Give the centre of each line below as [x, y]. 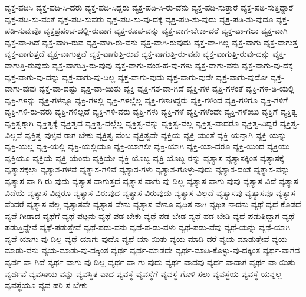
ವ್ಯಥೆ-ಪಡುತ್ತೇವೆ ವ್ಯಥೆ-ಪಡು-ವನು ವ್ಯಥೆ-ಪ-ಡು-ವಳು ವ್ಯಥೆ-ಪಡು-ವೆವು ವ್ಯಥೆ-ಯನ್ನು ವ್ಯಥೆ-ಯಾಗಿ [165, 227]
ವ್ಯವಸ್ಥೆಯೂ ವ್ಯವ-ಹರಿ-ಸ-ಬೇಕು [46, 285]
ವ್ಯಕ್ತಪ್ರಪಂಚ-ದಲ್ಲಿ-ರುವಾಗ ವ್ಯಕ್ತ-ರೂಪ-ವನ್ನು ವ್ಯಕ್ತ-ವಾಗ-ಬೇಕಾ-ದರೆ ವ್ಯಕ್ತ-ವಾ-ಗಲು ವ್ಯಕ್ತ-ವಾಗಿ [166, 30]
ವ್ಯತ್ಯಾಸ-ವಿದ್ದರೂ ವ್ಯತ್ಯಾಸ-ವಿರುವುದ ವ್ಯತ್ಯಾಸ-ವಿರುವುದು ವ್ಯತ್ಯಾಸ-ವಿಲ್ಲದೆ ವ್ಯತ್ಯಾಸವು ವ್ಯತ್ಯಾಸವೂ [150, 192]
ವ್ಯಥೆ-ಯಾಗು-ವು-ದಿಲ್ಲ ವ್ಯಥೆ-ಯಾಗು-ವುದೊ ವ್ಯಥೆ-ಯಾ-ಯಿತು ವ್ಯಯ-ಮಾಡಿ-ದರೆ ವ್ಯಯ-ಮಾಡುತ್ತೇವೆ [137, 238]
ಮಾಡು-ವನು [22, 250]
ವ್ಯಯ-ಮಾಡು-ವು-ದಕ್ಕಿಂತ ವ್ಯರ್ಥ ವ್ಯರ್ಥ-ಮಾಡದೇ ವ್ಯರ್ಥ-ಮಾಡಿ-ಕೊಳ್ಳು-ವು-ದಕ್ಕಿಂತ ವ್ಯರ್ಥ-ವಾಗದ [171, 250]
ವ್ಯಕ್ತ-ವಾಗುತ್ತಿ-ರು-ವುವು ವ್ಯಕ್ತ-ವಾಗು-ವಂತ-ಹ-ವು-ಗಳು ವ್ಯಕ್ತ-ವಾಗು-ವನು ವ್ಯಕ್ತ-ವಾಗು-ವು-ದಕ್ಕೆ [172, 65]
